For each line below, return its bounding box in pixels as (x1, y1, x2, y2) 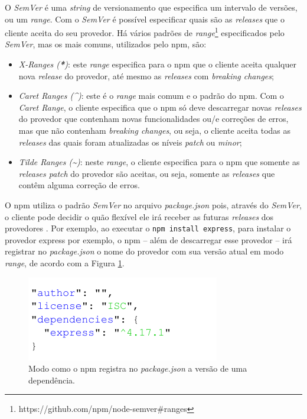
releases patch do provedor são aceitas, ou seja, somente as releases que (18, 167, 275, 179)
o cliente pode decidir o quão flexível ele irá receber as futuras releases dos (5, 210, 274, 223)
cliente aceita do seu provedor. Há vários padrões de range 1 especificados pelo (5, 25, 285, 38)
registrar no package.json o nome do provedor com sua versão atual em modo (5, 245, 284, 257)
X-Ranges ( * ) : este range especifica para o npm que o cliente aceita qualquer (18, 58, 296, 70)
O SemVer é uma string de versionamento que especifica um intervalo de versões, (5, 1, 298, 13)
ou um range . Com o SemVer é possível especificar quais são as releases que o (5, 12, 285, 25)
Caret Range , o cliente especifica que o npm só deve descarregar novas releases (18, 101, 302, 113)
